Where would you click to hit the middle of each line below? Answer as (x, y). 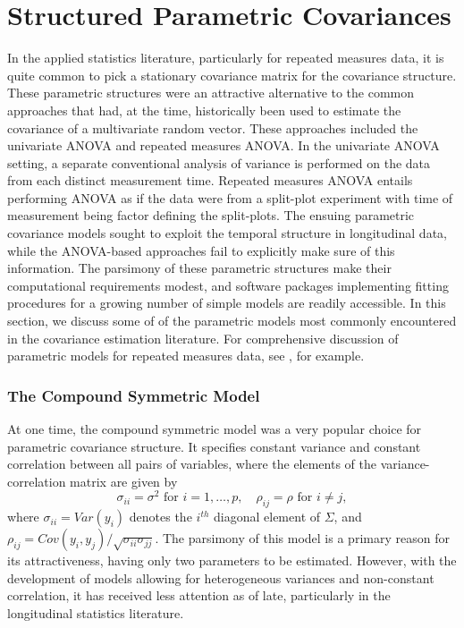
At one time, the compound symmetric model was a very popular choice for (215, 429)
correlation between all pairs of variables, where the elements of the (192, 464)
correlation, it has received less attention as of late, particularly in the (199, 595)
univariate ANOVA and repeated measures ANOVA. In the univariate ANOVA (224, 145)
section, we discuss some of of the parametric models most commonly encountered (232, 321)
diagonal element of (267, 517)
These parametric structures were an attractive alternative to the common (211, 93)
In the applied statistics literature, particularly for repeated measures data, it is (226, 58)
